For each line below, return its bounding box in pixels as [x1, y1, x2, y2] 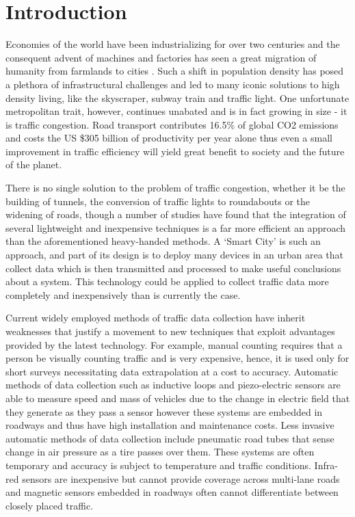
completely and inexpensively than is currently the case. [5, 287, 241, 302]
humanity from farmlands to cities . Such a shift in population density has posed [5, 64, 344, 78]
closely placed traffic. [5, 498, 94, 512]
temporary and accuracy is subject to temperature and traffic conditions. [5, 458, 311, 472]
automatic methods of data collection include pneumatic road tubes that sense [5, 431, 334, 445]
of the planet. [5, 157, 62, 172]
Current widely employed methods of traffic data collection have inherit [5, 310, 306, 325]
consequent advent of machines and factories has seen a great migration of [5, 50, 317, 64]
